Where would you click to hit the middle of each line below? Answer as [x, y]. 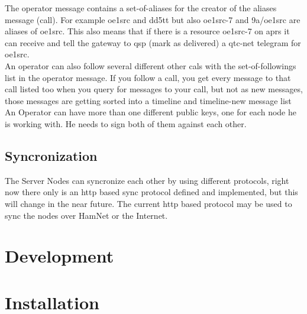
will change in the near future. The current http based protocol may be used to [148, 203]
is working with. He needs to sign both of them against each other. [126, 123]
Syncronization [51, 155]
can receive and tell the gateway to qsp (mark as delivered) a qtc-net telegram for [153, 42]
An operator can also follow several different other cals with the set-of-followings [151, 65]
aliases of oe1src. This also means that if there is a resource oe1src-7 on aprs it [147, 31]
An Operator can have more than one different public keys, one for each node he [151, 112]
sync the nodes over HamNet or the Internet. [86, 215]
